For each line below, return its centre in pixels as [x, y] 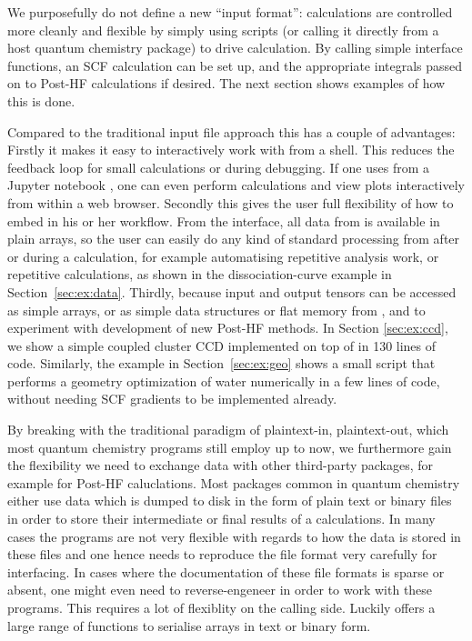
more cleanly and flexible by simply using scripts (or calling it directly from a [223, 30]
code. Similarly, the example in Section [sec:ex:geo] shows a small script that [221, 363]
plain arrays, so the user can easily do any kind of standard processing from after [234, 239]
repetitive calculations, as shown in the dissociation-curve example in [200, 274]
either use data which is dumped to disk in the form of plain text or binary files [230, 501]
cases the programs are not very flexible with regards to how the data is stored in [234, 536]
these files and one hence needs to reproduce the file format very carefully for [222, 554]
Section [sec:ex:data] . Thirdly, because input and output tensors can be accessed [232, 291]
